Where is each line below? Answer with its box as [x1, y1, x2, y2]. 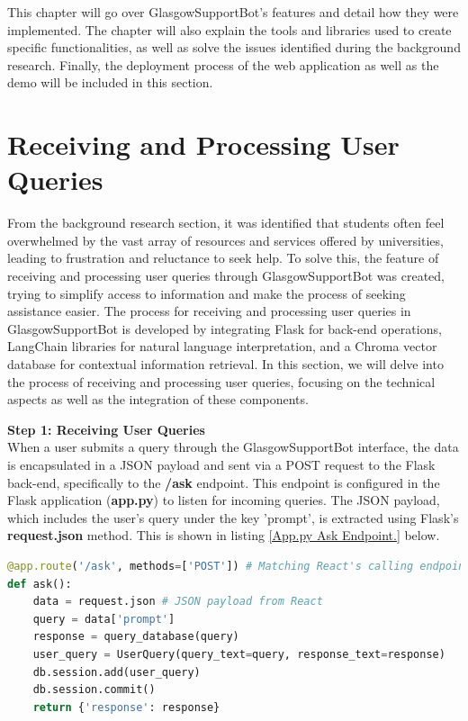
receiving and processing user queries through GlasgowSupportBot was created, [7, 266, 445, 285]
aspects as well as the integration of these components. [7, 390, 309, 409]
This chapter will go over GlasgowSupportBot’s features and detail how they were [7, 3, 459, 21]
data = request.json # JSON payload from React [32, 595, 323, 608]
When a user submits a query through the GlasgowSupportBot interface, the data [7, 437, 459, 456]
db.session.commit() [32, 683, 156, 697]
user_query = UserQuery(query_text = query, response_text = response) [32, 647, 445, 661]
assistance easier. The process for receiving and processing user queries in [7, 302, 411, 320]
